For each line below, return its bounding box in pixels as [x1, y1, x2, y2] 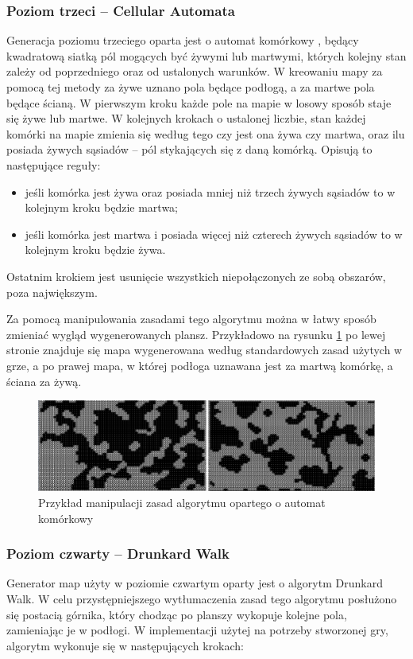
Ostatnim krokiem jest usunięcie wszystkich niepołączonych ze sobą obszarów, [6, 267, 386, 284]
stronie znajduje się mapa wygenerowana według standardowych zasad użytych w [6, 341, 403, 358]
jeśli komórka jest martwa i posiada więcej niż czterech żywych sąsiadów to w [25, 225, 403, 242]
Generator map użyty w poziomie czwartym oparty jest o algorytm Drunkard [6, 575, 383, 591]
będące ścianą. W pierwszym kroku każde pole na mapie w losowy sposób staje [6, 94, 392, 111]
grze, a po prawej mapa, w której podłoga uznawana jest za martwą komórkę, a [6, 357, 393, 373]
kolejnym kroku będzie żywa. [25, 241, 166, 258]
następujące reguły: [6, 156, 101, 173]
